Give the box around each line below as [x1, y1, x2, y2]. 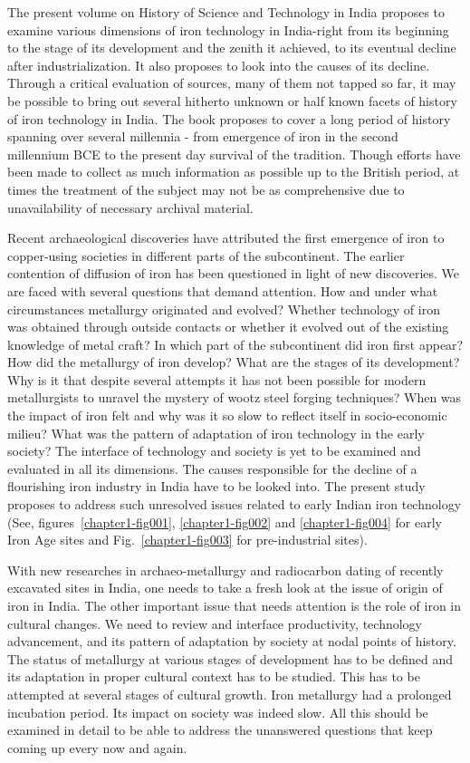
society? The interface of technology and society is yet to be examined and [7, 441, 421, 460]
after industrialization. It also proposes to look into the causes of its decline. [7, 55, 430, 74]
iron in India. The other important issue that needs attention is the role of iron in [7, 596, 462, 614]
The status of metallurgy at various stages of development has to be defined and [7, 649, 454, 668]
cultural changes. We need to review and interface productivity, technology [7, 613, 422, 633]
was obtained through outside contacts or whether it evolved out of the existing [7, 317, 449, 336]
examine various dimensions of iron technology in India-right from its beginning [7, 20, 449, 39]
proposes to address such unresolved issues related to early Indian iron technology [7, 495, 462, 514]
